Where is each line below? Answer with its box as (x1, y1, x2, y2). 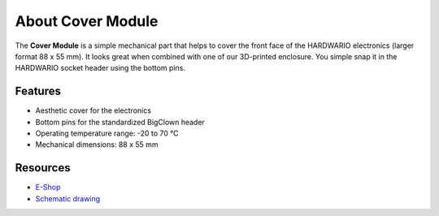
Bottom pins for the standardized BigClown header (35, 117, 205, 127)
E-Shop (35, 183, 61, 192)
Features (15, 84, 61, 98)
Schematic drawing (35, 193, 101, 203)
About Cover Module (15, 12, 159, 30)
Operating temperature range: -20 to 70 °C (35, 128, 179, 138)
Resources (15, 161, 71, 175)
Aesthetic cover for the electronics (35, 106, 152, 115)
